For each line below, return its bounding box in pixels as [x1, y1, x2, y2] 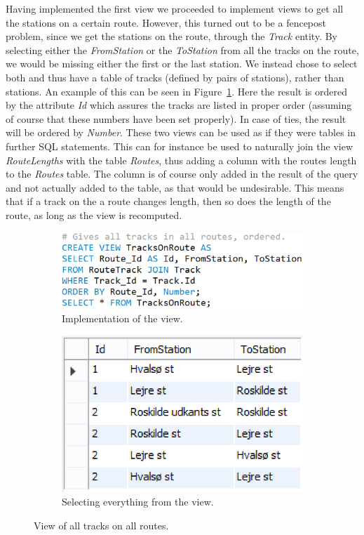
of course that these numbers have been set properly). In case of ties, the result [6, 111, 346, 126]
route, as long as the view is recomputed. [6, 207, 182, 222]
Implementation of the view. [62, 311, 183, 326]
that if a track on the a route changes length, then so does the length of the [6, 194, 331, 209]
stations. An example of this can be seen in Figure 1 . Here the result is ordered [6, 84, 347, 98]
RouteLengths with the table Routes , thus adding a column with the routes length [6, 152, 357, 167]
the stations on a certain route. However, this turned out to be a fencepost [6, 15, 327, 29]
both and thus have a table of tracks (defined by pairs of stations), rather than [6, 70, 344, 84]
